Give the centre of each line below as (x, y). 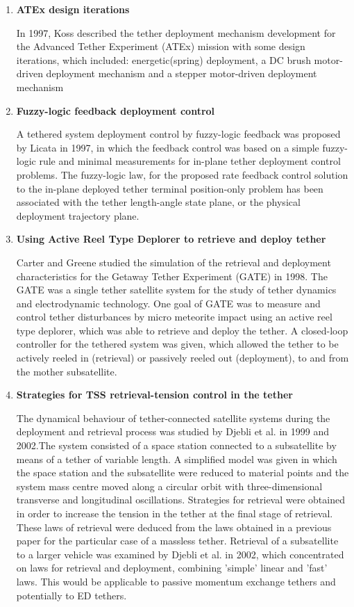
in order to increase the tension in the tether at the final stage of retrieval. (175, 513)
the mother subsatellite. (67, 371)
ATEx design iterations (73, 9)
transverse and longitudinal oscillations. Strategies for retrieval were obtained (180, 500)
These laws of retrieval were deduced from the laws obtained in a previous (174, 527)
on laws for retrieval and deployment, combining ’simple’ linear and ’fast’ (172, 568)
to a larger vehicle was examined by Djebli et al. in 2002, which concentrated (180, 554)
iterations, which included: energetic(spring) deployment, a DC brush (163, 59)
